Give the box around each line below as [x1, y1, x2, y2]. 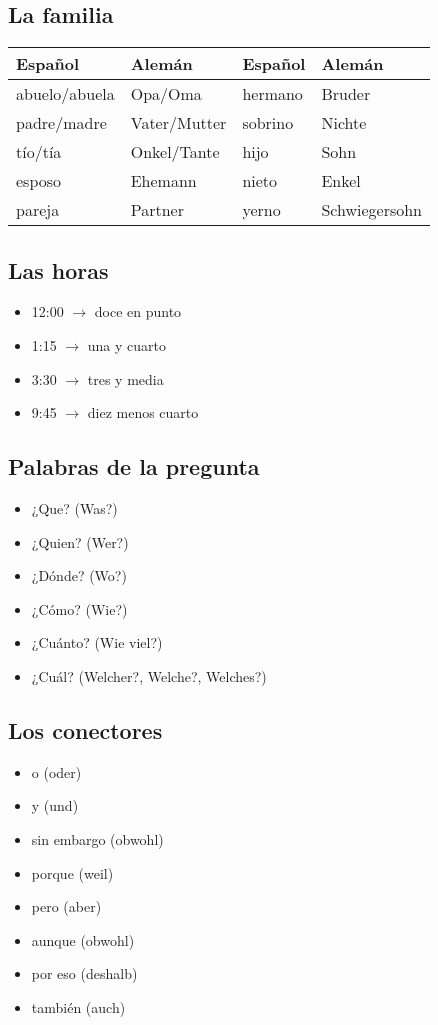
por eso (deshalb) [31, 963, 138, 984]
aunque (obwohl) [31, 929, 135, 950]
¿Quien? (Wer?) [31, 531, 129, 552]
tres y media [87, 368, 164, 389]
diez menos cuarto [87, 402, 199, 423]
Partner [130, 198, 184, 222]
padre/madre [16, 111, 107, 135]
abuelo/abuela [16, 82, 115, 106]
